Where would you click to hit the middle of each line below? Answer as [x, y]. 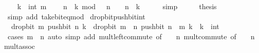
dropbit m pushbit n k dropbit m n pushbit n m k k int [115, 26]
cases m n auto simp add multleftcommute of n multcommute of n [131, 36]
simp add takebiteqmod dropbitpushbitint [76, 16]
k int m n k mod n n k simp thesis [117, 6]
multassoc [20, 46]
